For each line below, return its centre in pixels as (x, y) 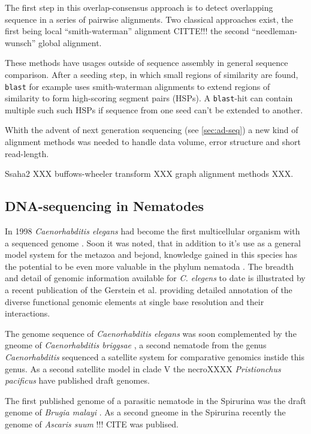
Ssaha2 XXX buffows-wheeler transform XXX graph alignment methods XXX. (149, 174)
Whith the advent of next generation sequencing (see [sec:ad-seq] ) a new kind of (152, 130)
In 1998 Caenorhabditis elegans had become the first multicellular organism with (153, 231)
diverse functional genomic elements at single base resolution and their (135, 301)
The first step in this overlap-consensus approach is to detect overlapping (139, 7)
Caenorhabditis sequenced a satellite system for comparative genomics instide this (155, 356)
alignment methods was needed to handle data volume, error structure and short (153, 142)
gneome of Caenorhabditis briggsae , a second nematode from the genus (136, 345)
